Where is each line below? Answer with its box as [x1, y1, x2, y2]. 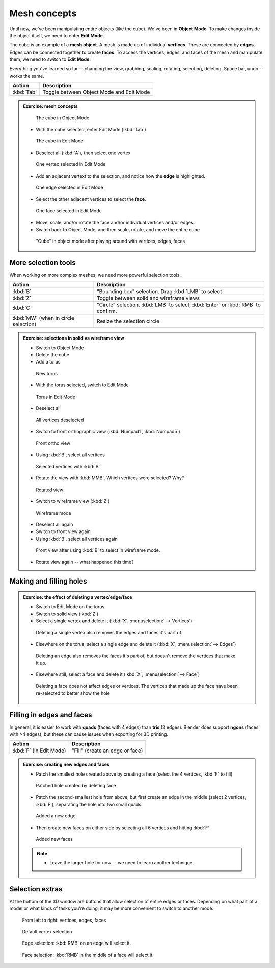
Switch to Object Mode [36, 345, 84, 351]
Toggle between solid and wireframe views [97, 295, 200, 302]
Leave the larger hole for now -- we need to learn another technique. [49, 859, 194, 865]
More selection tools [9, 258, 76, 267]
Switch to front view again [36, 528, 91, 535]
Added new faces [36, 836, 73, 842]
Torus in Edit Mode [36, 394, 76, 400]
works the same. [9, 72, 44, 79]
